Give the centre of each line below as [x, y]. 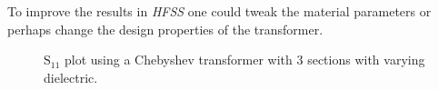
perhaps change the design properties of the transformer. [165, 29]
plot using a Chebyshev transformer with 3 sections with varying [245, 60]
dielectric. [71, 77]
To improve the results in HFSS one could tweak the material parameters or [219, 11]
